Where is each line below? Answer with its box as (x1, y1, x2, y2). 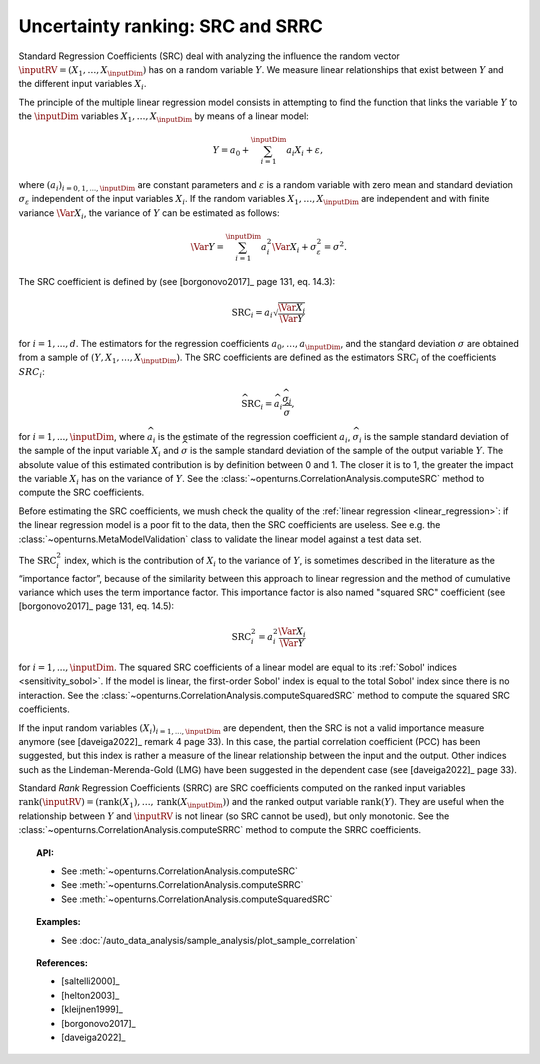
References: (36, 956, 89, 969)
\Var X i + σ (271, 241, 317, 255)
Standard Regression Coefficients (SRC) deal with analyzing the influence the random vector (18, 50, 400, 62)
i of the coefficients (415, 351, 497, 366)
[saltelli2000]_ (61, 975, 120, 987)
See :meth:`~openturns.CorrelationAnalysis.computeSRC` (61, 865, 299, 877)
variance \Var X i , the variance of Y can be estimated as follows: (18, 206, 280, 221)
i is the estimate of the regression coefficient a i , (152, 430, 351, 445)
